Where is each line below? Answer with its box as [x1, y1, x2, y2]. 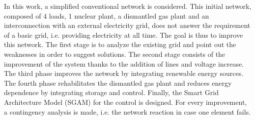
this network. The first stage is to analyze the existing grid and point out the [4, 39, 236, 49]
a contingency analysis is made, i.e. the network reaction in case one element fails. [4, 106, 251, 117]
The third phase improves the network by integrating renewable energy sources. [4, 68, 244, 78]
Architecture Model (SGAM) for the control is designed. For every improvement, [4, 96, 247, 107]
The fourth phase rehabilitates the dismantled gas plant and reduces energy [4, 77, 232, 88]
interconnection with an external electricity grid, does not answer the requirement [4, 20, 251, 30]
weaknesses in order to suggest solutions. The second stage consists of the [4, 48, 226, 59]
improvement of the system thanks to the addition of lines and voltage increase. [4, 58, 244, 69]
